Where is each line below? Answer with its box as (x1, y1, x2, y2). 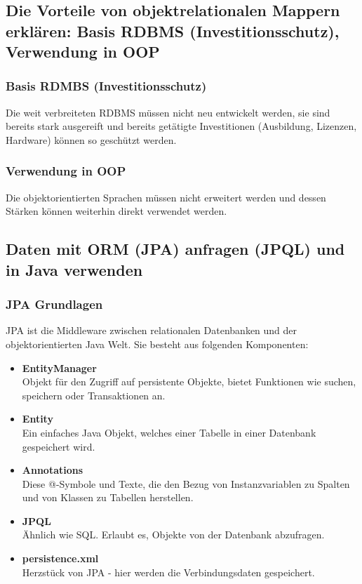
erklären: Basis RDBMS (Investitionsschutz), (6, 20, 340, 41)
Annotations (22, 463, 83, 477)
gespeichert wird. (22, 439, 95, 453)
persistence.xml (22, 551, 99, 566)
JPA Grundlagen (6, 296, 103, 313)
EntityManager (22, 360, 97, 375)
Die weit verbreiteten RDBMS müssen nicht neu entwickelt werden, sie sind (6, 105, 330, 119)
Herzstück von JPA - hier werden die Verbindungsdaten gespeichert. (22, 564, 315, 579)
